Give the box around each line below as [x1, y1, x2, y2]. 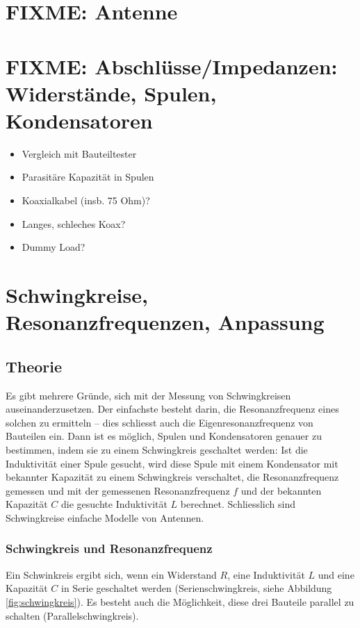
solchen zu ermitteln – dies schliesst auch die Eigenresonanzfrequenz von [6, 415, 313, 429]
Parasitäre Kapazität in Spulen [22, 170, 154, 184]
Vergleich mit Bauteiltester [22, 146, 137, 160]
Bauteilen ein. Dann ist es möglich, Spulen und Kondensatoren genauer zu [6, 429, 322, 443]
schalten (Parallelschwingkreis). [6, 608, 139, 622]
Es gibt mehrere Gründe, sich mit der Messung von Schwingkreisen [6, 388, 291, 402]
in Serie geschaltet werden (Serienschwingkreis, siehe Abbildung [61, 581, 332, 595]
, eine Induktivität [227, 567, 305, 581]
